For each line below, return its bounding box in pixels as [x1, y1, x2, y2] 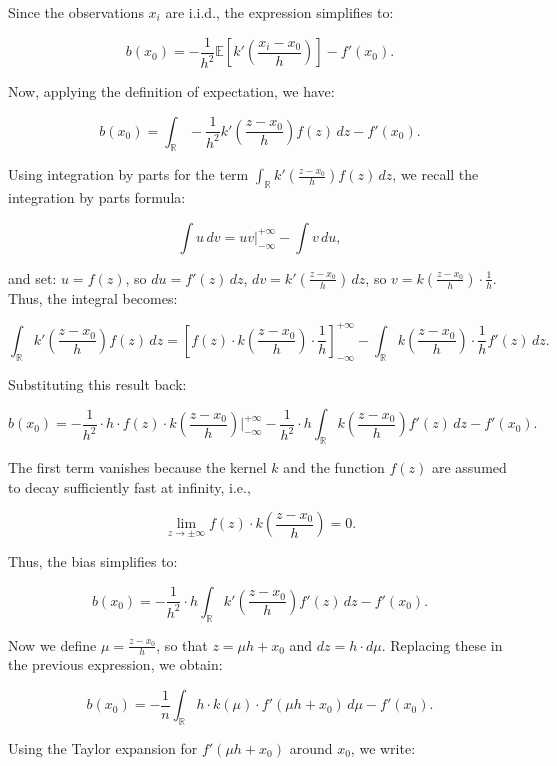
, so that [156, 634, 208, 655]
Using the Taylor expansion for [8, 737, 198, 758]
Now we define [8, 634, 97, 655]
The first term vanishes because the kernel [8, 457, 267, 478]
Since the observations [8, 2, 144, 22]
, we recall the [392, 164, 479, 185]
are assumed [431, 457, 507, 478]
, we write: [350, 737, 416, 758]
